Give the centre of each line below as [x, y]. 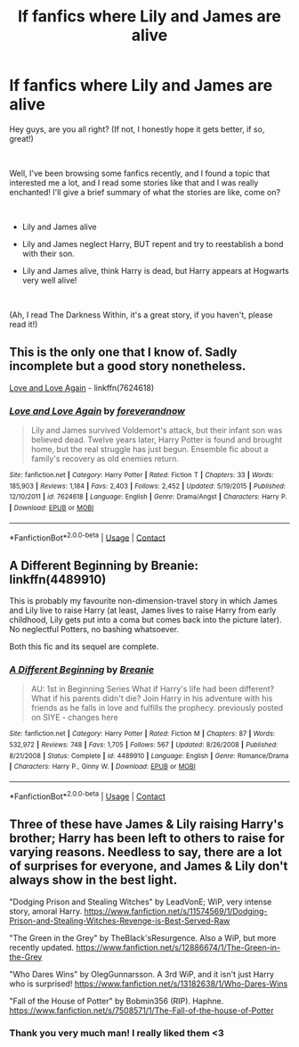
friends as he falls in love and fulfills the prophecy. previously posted [157, 708]
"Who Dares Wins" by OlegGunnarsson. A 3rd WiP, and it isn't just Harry [141, 974]
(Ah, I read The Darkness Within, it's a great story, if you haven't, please [141, 315]
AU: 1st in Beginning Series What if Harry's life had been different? [152, 689]
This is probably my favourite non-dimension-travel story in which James [143, 601]
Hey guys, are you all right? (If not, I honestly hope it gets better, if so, [137, 129]
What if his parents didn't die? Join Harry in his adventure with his [152, 698]
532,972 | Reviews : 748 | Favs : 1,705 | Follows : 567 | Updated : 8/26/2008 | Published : [144, 745]
